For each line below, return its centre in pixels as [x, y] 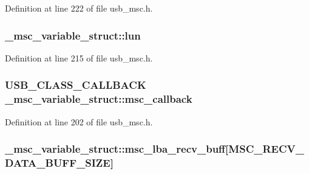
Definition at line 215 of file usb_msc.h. [79, 57]
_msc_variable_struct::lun [73, 35]
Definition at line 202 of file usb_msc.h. [79, 121]
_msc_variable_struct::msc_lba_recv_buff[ [117, 149]
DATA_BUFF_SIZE [58, 162]
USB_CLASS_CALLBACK [76, 85]
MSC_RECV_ [266, 149]
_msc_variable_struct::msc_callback [99, 99]
